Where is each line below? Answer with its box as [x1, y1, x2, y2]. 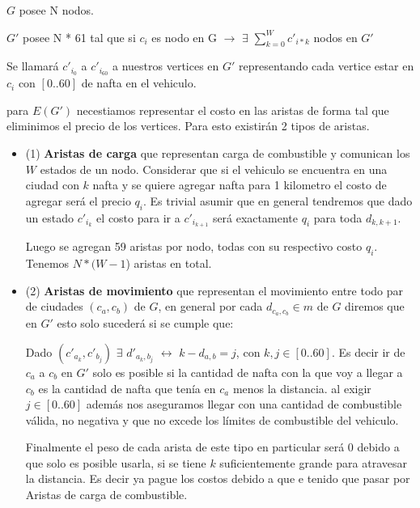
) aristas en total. [125, 255, 212, 272]
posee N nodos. [19, 2, 94, 18]
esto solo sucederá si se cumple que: [57, 315, 234, 332]
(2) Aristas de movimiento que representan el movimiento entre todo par [25, 282, 404, 298]
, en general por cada [158, 298, 263, 315]
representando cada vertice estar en [239, 57, 414, 74]
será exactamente [212, 209, 298, 226]
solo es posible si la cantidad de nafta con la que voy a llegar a [92, 363, 403, 380]
